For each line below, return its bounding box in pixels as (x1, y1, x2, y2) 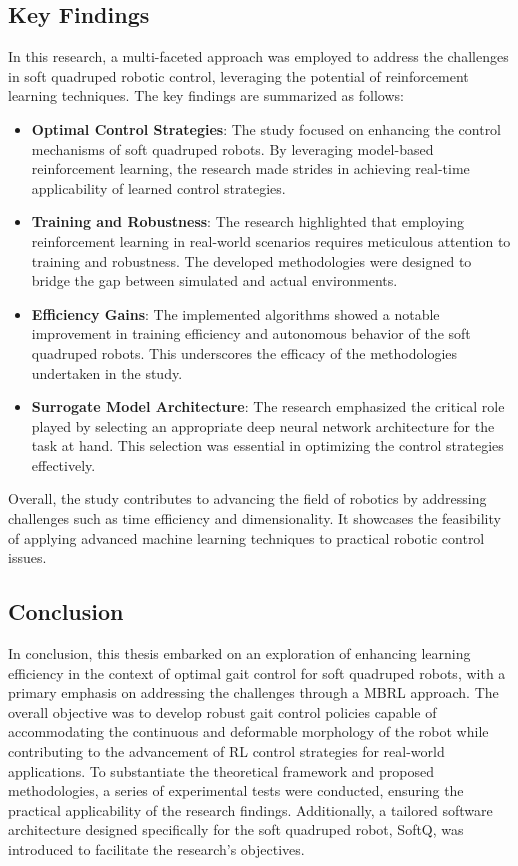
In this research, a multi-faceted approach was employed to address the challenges (8, 46, 509, 67)
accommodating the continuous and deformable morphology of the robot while (8, 721, 489, 742)
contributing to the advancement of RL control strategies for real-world (8, 741, 445, 762)
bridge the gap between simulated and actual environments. (31, 270, 398, 291)
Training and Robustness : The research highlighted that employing (31, 211, 464, 232)
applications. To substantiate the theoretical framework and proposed (8, 760, 434, 781)
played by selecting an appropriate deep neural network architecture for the (31, 415, 495, 436)
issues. (8, 547, 47, 568)
